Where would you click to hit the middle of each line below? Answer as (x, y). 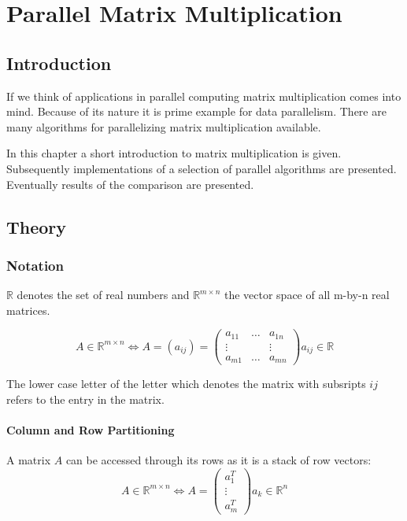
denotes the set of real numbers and (103, 295)
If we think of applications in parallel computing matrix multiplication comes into (204, 96)
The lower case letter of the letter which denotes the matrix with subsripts (186, 384)
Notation (35, 265)
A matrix (29, 460)
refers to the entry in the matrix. (85, 399)
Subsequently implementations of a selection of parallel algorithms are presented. (202, 168)
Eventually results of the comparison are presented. (130, 184)
